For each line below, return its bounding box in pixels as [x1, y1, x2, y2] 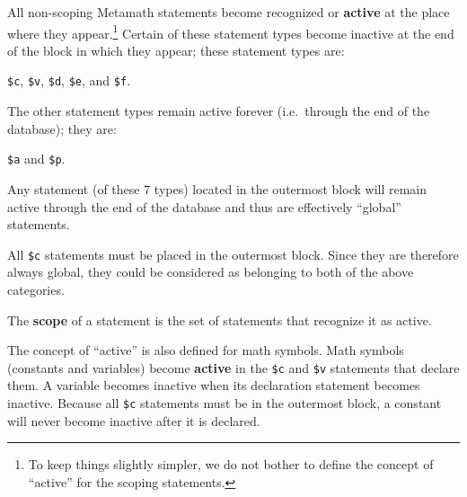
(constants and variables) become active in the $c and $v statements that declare [7, 358, 460, 377]
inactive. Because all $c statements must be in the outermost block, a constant [7, 394, 442, 412]
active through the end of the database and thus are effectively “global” [7, 197, 401, 216]
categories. [7, 280, 65, 298]
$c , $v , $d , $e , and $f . [7, 71, 131, 90]
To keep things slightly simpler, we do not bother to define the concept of [28, 455, 434, 474]
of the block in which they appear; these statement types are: [7, 40, 345, 59]
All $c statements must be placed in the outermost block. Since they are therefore [7, 244, 459, 263]
